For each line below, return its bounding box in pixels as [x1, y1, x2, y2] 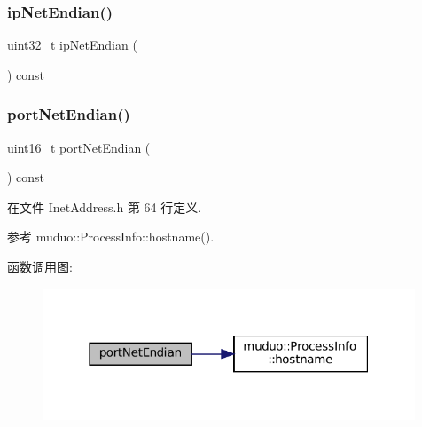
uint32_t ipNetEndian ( [7, 36, 137, 54]
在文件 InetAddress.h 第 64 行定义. [7, 197, 202, 216]
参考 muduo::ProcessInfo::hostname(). [7, 227, 215, 246]
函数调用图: [7, 257, 73, 275]
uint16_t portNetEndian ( [7, 138, 151, 156]
